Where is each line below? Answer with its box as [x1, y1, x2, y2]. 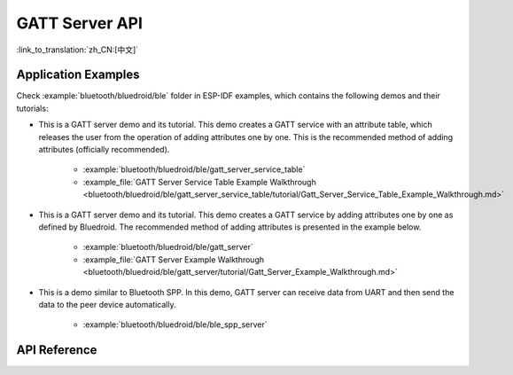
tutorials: [16, 103, 49, 113]
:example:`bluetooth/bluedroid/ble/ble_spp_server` [82, 319, 268, 330]
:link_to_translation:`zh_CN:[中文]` [16, 44, 139, 55]
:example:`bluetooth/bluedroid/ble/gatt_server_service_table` [82, 164, 306, 175]
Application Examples [16, 67, 141, 82]
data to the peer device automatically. [38, 299, 176, 309]
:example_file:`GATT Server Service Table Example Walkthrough [82, 176, 316, 187]
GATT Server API [16, 13, 144, 33]
